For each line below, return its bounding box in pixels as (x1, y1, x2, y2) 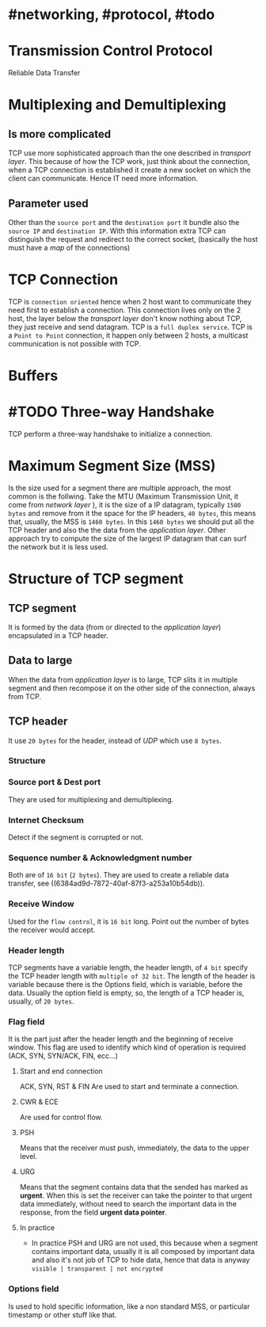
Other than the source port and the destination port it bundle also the (8, 217, 240, 227)
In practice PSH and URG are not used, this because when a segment (31, 1238, 259, 1248)
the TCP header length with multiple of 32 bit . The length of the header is (8, 971, 256, 981)
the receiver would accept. (8, 925, 96, 935)
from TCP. (8, 691, 42, 701)
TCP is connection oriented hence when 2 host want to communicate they (8, 296, 252, 306)
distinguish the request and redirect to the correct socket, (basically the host (8, 234, 258, 243)
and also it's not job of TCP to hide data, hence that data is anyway (31, 1255, 250, 1265)
